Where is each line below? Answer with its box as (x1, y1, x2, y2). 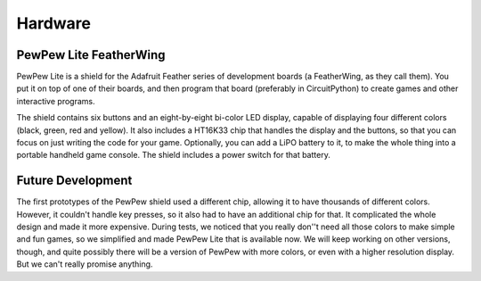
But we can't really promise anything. (16, 259, 153, 269)
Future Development (16, 173, 133, 188)
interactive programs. (16, 95, 95, 106)
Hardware (16, 13, 91, 33)
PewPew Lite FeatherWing (16, 47, 166, 62)
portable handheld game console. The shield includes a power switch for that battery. (16, 150, 331, 161)
